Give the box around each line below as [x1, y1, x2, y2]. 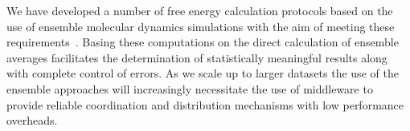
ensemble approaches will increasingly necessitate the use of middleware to [6, 80, 373, 97]
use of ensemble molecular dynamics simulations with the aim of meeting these [6, 18, 395, 34]
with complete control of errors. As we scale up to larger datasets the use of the [6, 65, 399, 81]
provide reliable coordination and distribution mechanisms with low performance [6, 96, 404, 113]
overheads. [6, 112, 58, 129]
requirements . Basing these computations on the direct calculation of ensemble [6, 34, 399, 50]
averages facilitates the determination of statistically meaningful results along [6, 49, 387, 65]
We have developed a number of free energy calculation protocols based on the [6, 2, 393, 18]
